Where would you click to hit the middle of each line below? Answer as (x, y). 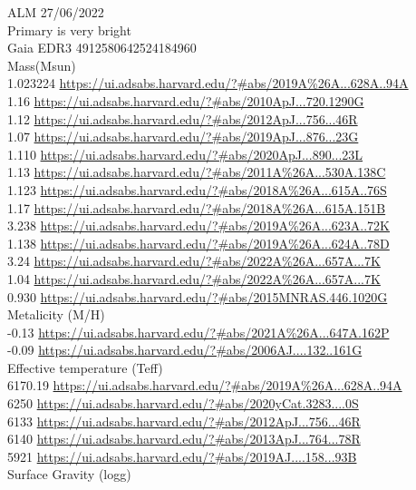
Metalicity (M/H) (56, 314)
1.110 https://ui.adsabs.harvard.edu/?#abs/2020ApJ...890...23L (185, 154)
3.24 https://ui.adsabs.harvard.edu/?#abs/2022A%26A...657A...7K (194, 261)
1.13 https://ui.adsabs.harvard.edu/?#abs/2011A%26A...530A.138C (197, 172)
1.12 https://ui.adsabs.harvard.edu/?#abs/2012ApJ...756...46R (183, 118)
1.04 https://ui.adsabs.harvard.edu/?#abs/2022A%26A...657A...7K (194, 278)
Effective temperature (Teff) (85, 367)
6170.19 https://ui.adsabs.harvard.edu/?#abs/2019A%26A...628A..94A (205, 385)
